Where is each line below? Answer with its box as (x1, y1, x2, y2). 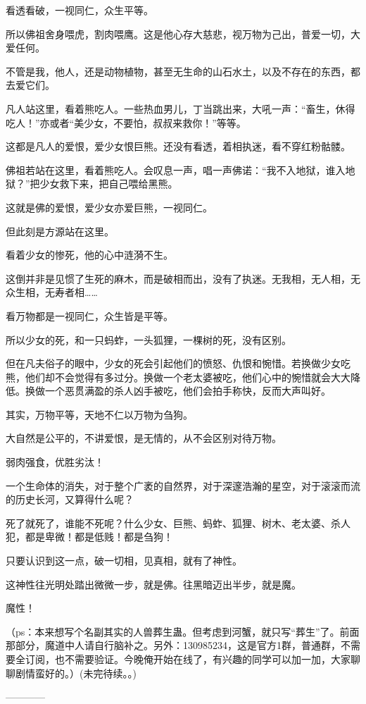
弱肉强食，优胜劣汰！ (6, 455, 104, 469)
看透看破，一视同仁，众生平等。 (6, 3, 153, 17)
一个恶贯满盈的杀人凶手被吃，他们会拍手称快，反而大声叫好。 (44, 383, 331, 398)
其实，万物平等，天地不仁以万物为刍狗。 (6, 407, 193, 421)
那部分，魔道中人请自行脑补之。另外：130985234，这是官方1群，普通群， (6, 638, 341, 653)
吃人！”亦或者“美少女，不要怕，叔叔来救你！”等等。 (6, 115, 246, 130)
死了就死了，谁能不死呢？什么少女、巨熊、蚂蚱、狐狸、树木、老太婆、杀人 (6, 515, 351, 530)
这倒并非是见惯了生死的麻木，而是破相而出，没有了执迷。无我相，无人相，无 (6, 271, 360, 285)
